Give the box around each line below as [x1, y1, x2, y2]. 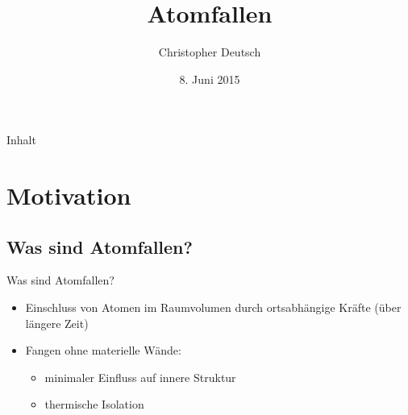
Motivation [6, 179, 131, 212]
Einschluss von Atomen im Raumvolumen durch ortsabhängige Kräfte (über [25, 299, 402, 316]
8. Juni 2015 [179, 70, 240, 87]
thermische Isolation [44, 396, 144, 413]
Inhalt [6, 131, 36, 148]
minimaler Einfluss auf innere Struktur [44, 368, 236, 385]
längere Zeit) [25, 314, 89, 331]
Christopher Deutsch [158, 44, 261, 60]
